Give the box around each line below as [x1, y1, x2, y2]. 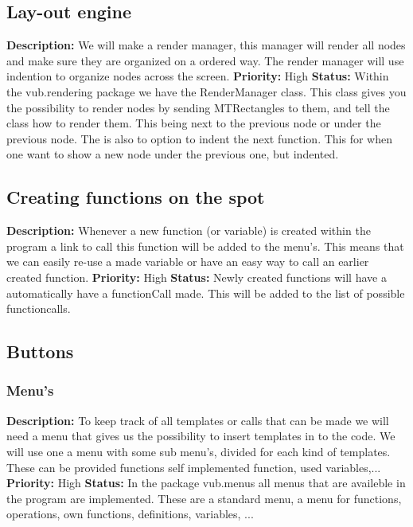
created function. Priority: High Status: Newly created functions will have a [6, 268, 387, 285]
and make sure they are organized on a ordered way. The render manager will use [6, 52, 404, 68]
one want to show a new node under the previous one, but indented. [6, 146, 339, 162]
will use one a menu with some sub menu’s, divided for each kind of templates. [6, 443, 391, 459]
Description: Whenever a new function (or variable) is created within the [6, 222, 371, 239]
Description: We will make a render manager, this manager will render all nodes [6, 37, 406, 53]
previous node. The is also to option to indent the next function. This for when [6, 130, 392, 146]
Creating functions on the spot [6, 185, 265, 209]
